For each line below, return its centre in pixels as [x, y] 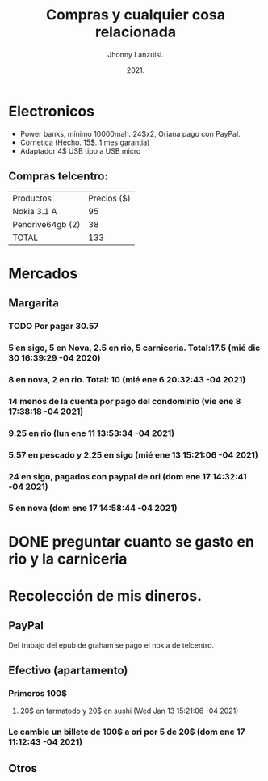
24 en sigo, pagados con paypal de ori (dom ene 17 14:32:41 [128, 476]
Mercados [43, 273]
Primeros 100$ [38, 693]
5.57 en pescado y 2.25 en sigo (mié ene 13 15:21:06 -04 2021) [133, 454]
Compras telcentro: [59, 177]
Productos [32, 198]
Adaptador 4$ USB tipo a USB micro [80, 150]
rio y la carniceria [68, 559]
